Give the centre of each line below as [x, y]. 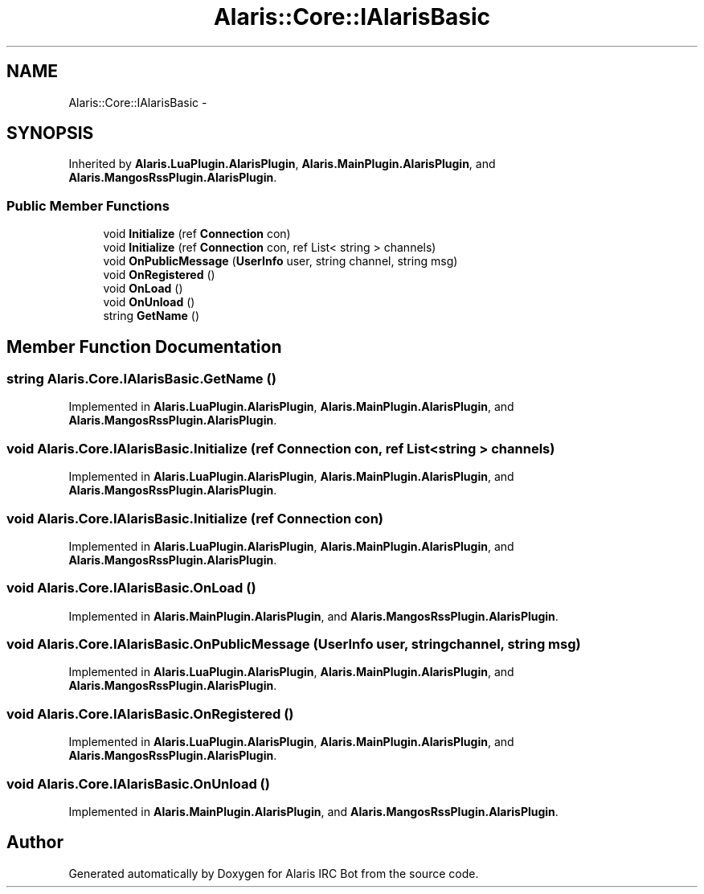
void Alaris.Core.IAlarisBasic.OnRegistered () [150, 714]
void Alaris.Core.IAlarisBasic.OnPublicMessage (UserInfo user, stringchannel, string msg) [294, 644]
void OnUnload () [149, 302]
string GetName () [151, 316]
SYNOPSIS [50, 133]
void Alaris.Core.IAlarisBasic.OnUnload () [138, 783]
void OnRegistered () [159, 275]
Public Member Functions [88, 205]
